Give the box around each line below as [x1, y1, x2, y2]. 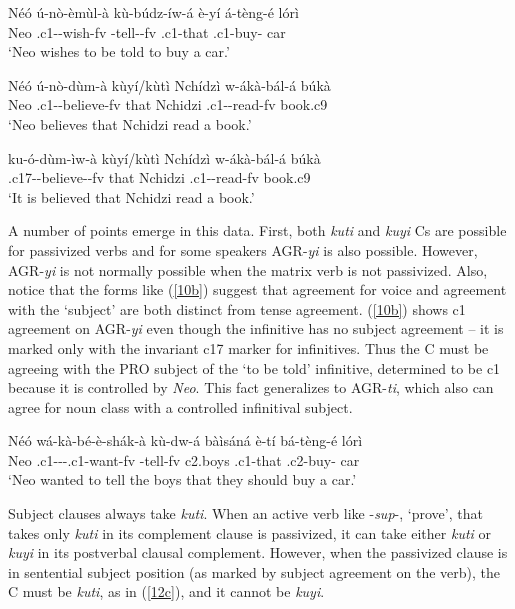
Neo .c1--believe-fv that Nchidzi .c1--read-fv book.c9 [8, 94, 328, 115]
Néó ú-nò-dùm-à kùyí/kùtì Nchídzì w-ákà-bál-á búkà [8, 74, 331, 95]
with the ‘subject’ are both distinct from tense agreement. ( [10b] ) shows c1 [8, 298, 466, 319]
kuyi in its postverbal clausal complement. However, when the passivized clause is [8, 542, 508, 563]
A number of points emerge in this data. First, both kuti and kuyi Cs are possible [8, 220, 507, 241]
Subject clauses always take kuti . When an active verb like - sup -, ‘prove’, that [8, 503, 483, 524]
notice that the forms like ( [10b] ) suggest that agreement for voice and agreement [8, 279, 507, 300]
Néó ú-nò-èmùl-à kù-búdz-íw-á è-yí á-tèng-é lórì [8, 2, 299, 22]
